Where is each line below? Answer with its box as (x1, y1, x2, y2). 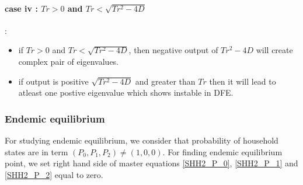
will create (256, 44, 293, 56)
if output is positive (18, 75, 89, 87)
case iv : (5, 2, 38, 14)
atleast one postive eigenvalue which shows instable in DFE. (18, 86, 234, 99)
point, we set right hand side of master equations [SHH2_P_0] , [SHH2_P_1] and (5, 157, 298, 169)
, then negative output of (128, 44, 218, 56)
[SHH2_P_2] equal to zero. (5, 168, 103, 180)
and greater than (135, 75, 196, 87)
